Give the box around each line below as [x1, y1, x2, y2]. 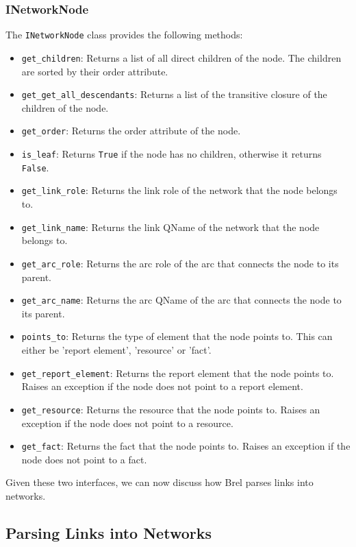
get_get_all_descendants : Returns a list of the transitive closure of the [21, 87, 327, 101]
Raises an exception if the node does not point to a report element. [21, 379, 303, 393]
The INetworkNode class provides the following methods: [5, 27, 243, 42]
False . [21, 160, 49, 174]
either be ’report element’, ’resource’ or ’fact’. [21, 343, 212, 356]
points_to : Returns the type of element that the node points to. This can [21, 329, 333, 343]
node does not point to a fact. [21, 452, 147, 466]
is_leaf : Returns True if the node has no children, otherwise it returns [21, 147, 322, 161]
